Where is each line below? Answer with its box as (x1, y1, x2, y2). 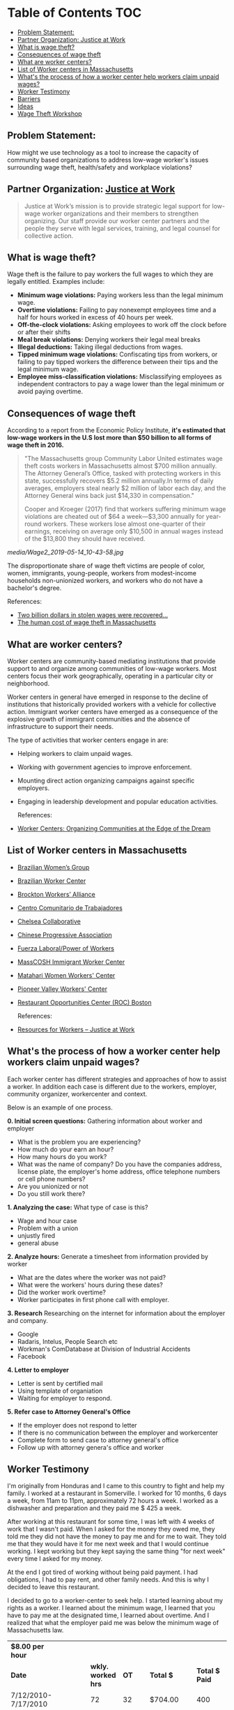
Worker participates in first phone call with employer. (17, 1295, 169, 1303)
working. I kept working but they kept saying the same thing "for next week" (7, 1547, 226, 1556)
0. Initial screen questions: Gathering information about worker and (7, 1117, 203, 1125)
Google (17, 1330, 39, 1338)
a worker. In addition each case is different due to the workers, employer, (7, 1082, 217, 1091)
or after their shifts (17, 328, 71, 336)
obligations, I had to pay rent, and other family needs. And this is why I (7, 1575, 209, 1584)
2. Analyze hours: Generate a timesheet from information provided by (7, 1252, 209, 1260)
